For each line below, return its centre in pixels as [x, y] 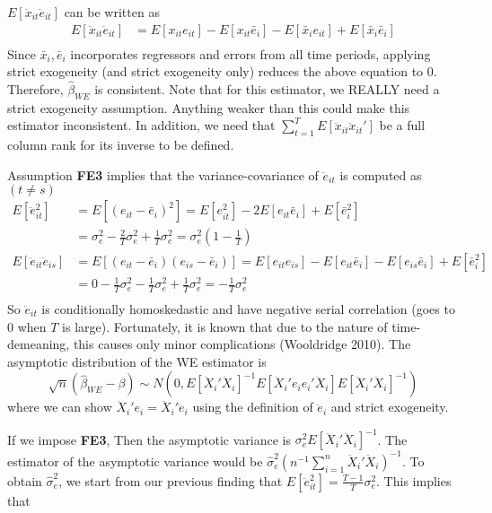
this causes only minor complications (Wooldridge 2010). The [242, 344]
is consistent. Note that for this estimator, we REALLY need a [267, 89]
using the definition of [253, 407]
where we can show [60, 407]
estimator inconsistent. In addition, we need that [141, 125]
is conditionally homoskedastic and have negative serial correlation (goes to [248, 308]
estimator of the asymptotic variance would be [135, 461]
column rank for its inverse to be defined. [121, 145]
